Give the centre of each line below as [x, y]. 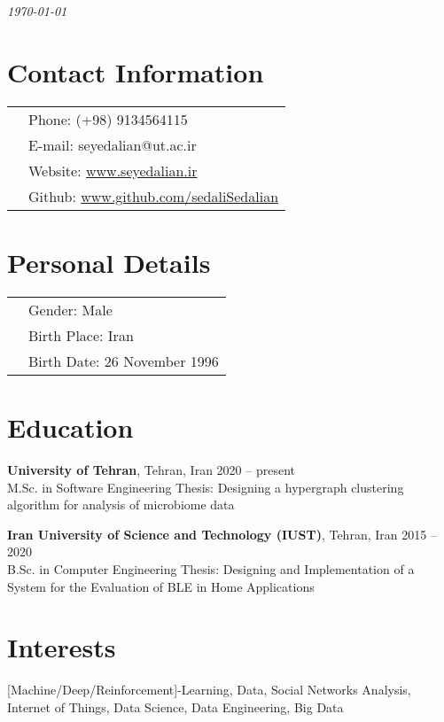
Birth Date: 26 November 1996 [124, 361]
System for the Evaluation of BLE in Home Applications [161, 586]
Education [70, 427]
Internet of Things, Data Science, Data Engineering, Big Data [175, 706]
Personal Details [109, 262]
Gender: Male [70, 309]
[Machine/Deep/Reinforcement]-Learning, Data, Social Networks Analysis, [209, 690]
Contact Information [136, 71]
